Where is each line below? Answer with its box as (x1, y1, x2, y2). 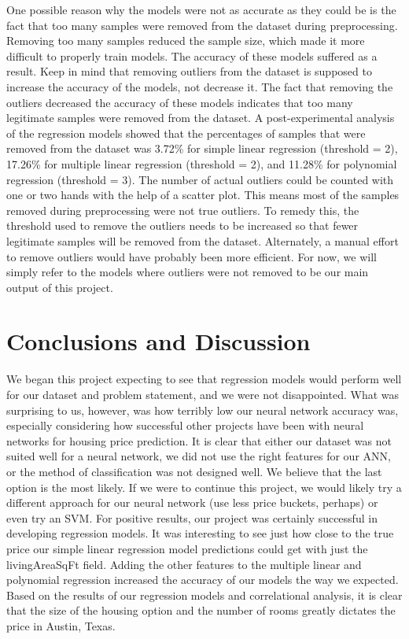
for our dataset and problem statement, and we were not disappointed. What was (6, 386, 400, 402)
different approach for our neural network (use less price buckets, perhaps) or (6, 494, 378, 511)
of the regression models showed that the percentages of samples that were (6, 124, 366, 141)
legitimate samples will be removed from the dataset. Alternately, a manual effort (6, 232, 399, 249)
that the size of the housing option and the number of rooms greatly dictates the (6, 602, 396, 619)
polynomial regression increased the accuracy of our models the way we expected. (6, 571, 399, 588)
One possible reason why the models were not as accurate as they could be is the (6, 2, 396, 17)
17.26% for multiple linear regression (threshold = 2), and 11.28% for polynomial (6, 155, 397, 172)
